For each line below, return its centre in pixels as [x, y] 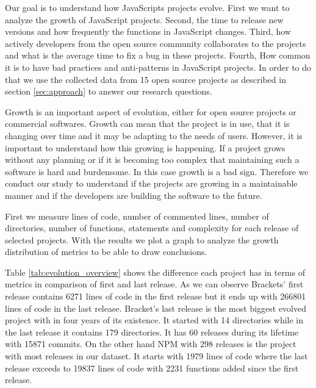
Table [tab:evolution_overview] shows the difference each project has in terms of [155, 272]
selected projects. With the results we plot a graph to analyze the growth [142, 239]
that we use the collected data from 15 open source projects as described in [145, 79]
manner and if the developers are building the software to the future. [134, 195]
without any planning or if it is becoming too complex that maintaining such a [152, 160]
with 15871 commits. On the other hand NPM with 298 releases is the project [151, 344]
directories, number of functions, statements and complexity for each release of [152, 228]
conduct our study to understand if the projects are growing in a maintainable [151, 183]
